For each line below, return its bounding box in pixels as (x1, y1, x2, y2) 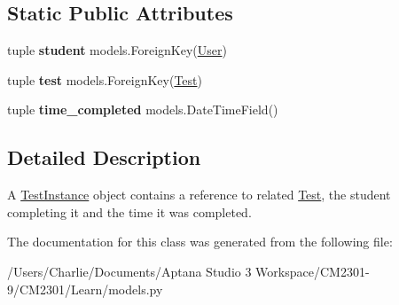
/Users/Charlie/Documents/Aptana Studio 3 (7, 262, 252, 280)
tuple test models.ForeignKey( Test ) (7, 70, 202, 89)
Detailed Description (7, 144, 201, 171)
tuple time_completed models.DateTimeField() (7, 100, 278, 119)
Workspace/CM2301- (255, 262, 370, 280)
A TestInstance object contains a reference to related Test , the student (7, 185, 391, 204)
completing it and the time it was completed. (7, 202, 252, 221)
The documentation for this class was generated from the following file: (7, 232, 393, 251)
